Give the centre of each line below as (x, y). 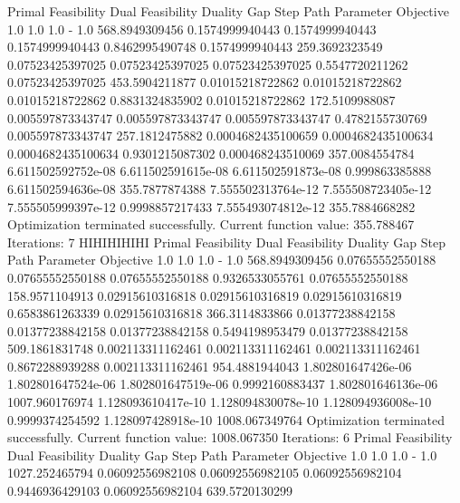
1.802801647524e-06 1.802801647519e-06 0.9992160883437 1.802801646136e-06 (223, 384)
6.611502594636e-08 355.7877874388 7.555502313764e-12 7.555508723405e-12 (220, 188)
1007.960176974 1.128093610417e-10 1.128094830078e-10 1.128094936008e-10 (220, 402)
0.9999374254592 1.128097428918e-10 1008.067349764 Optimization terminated (226, 419)
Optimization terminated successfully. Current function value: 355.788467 (211, 224)
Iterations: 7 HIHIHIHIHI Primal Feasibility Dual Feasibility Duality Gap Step (227, 242)
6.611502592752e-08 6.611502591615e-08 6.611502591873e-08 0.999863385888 (220, 171)
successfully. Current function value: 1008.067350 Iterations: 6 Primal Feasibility (230, 437)
